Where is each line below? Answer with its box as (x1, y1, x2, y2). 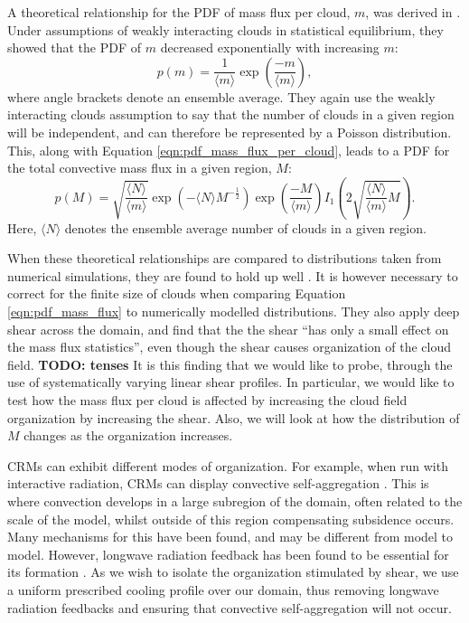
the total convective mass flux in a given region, (7, 158, 272, 177)
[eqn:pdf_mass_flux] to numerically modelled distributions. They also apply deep (7, 302, 460, 321)
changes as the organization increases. (23, 426, 233, 445)
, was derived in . (365, 3, 461, 21)
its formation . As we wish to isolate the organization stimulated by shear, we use (7, 562, 459, 581)
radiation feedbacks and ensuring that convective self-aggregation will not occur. (7, 598, 452, 617)
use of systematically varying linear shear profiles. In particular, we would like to (7, 373, 455, 392)
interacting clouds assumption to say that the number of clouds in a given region (7, 105, 455, 124)
